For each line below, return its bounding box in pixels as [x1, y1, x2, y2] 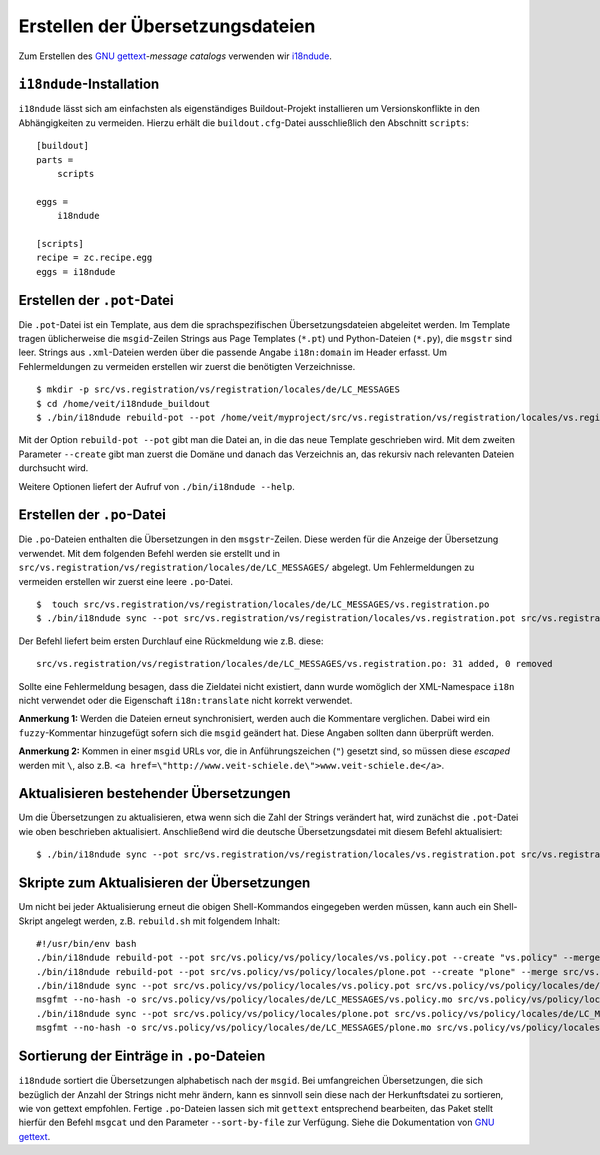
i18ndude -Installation [18, 76, 160, 93]
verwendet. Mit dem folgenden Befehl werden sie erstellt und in [18, 547, 280, 559]
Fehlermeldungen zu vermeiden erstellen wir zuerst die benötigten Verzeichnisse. [18, 360, 356, 372]
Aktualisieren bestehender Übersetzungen [18, 785, 291, 802]
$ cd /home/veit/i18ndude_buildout [36, 398, 211, 409]
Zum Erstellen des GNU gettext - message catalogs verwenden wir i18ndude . [18, 50, 332, 62]
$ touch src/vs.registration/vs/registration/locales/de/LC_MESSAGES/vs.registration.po [36, 599, 490, 610]
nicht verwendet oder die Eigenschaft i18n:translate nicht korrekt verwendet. [18, 694, 353, 706]
